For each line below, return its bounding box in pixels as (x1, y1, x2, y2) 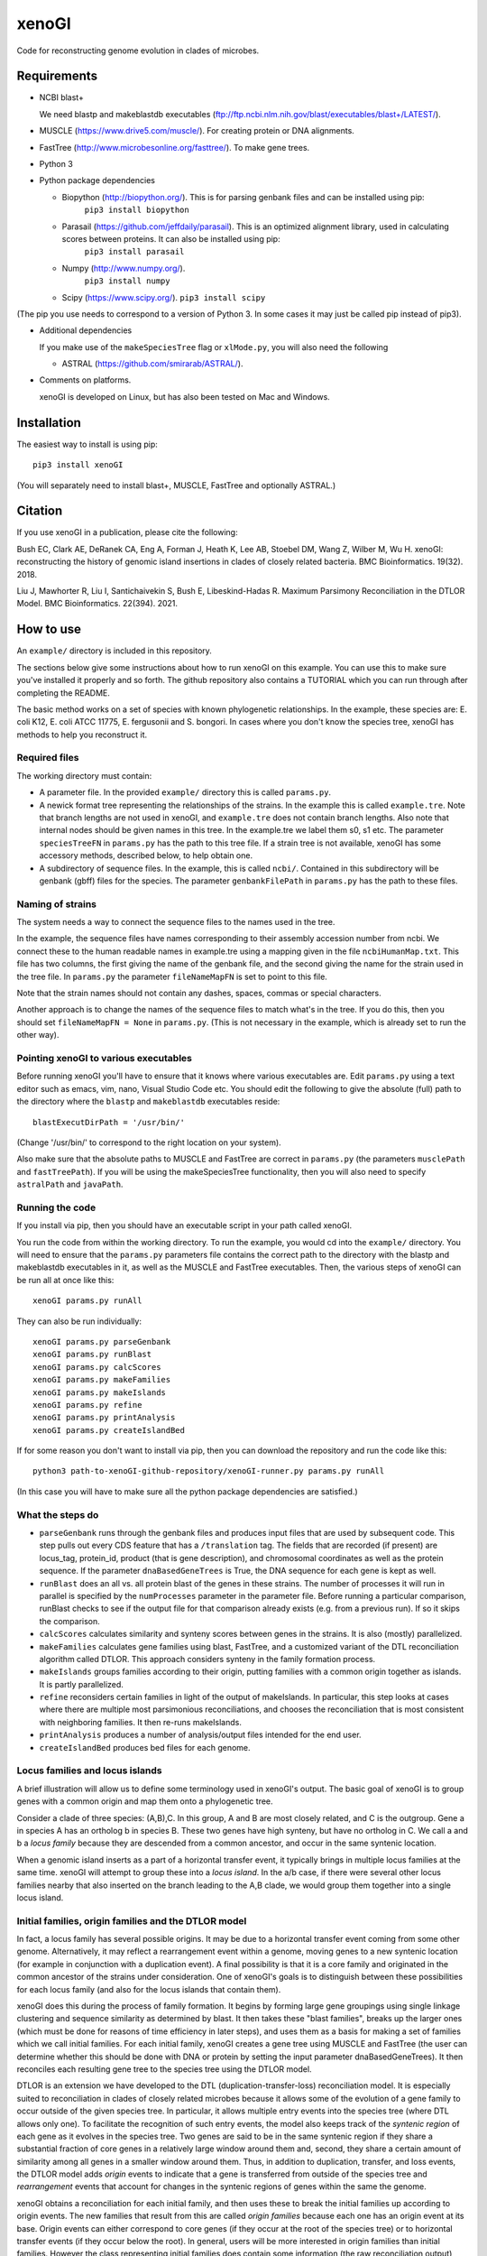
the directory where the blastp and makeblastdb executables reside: (16, 1096, 280, 1107)
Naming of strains (16, 898, 97, 911)
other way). (16, 1030, 60, 1040)
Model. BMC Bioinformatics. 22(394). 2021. (16, 598, 179, 609)
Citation (16, 504, 63, 519)
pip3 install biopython (84, 205, 189, 216)
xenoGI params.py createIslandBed (32, 1425, 185, 1435)
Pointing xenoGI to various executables (16, 1051, 193, 1064)
